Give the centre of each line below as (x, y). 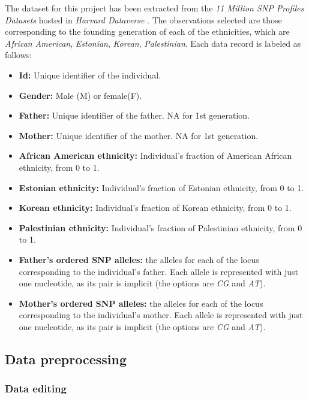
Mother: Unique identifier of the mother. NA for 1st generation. (139, 135)
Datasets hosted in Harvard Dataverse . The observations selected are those (143, 19)
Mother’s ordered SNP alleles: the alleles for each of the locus (141, 303)
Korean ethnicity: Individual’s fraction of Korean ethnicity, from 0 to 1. (155, 208)
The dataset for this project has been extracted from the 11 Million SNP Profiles (154, 8)
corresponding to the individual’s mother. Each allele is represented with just (161, 315)
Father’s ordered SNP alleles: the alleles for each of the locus (139, 259)
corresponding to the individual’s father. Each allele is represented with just (158, 271)
